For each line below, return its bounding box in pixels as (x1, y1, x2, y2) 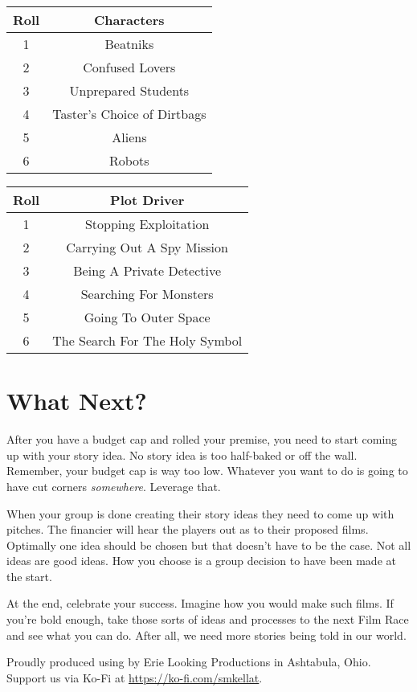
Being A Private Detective (73, 261, 222, 280)
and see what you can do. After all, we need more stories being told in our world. (6, 626, 407, 643)
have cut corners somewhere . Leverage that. (6, 477, 221, 494)
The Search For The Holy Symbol (52, 331, 243, 350)
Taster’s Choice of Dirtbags (52, 104, 206, 123)
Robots (109, 151, 149, 170)
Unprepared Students (69, 81, 190, 100)
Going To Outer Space (84, 308, 211, 326)
